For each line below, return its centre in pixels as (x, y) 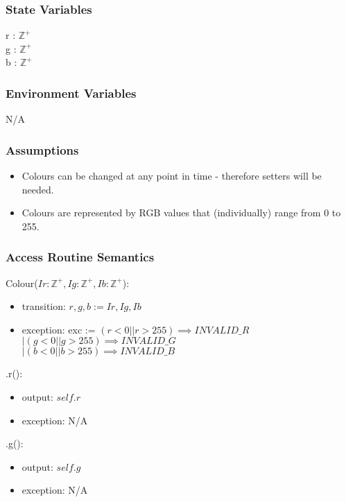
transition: (44, 306)
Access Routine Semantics (80, 257)
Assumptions (42, 149)
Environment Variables (71, 93)
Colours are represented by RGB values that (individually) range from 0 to (181, 213)
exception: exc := (59, 329)
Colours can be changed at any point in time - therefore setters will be (172, 176)
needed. (38, 189)
